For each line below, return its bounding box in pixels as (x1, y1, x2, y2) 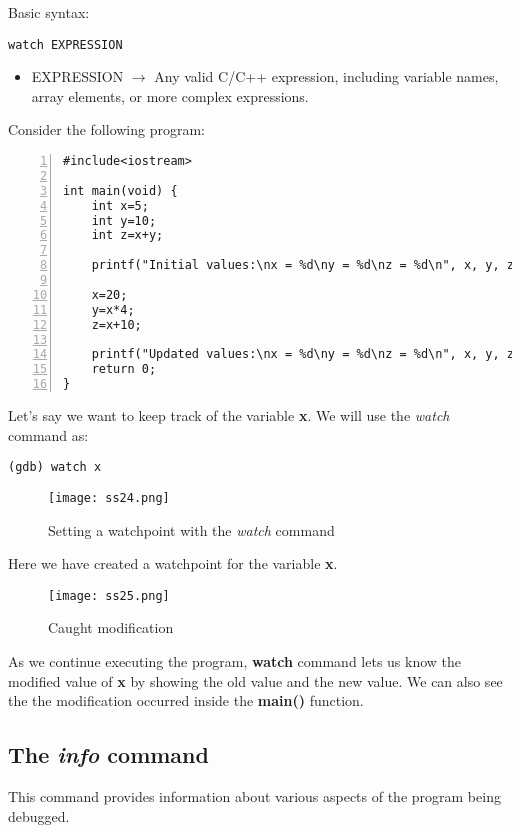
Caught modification (48, 617, 174, 638)
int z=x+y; (91, 228, 164, 243)
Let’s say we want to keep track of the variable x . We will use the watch (8, 405, 450, 426)
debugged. (8, 805, 70, 826)
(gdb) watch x (8, 460, 102, 475)
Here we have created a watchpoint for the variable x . (8, 553, 338, 574)
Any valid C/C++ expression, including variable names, (154, 66, 499, 87)
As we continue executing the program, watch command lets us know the (8, 650, 462, 671)
